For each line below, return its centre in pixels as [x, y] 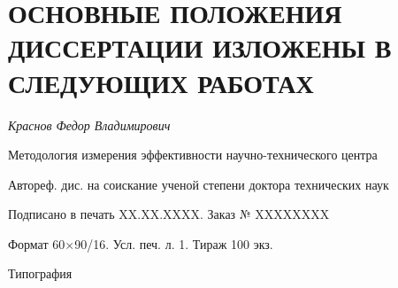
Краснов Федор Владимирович [89, 125]
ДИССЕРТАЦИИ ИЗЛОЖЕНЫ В [200, 47]
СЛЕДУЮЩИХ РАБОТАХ [161, 82]
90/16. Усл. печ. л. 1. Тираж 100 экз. [174, 243]
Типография [40, 273]
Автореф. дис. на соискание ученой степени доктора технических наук [199, 184]
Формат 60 [37, 243]
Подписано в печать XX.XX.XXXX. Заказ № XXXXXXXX [169, 214]
